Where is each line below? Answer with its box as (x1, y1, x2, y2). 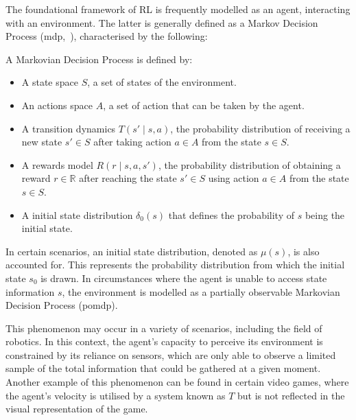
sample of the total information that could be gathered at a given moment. (5, 361, 321, 375)
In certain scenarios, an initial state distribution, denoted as (5, 244, 258, 258)
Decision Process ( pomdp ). (5, 298, 118, 312)
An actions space (21, 97, 93, 112)
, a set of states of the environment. (87, 75, 237, 89)
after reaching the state (79, 171, 177, 185)
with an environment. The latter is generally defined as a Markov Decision (5, 15, 318, 30)
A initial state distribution (21, 207, 133, 222)
